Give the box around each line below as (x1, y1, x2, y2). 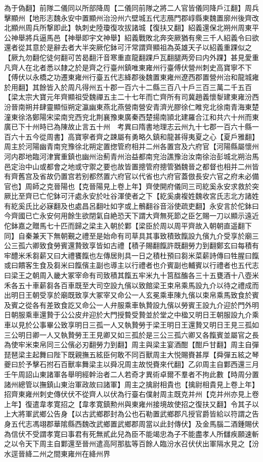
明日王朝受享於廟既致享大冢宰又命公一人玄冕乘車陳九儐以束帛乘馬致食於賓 (11, 290, 259, 300)
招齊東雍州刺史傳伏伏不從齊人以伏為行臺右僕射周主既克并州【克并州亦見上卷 (4, 389, 259, 399)
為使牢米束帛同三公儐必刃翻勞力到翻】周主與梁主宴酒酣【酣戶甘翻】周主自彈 (4, 339, 259, 350)
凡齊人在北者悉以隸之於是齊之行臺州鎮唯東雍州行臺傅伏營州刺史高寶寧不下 (4, 62, 252, 72)
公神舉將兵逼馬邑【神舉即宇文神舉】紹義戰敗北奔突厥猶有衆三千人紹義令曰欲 (4, 32, 259, 42)
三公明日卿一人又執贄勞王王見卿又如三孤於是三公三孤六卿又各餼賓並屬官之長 (4, 329, 259, 340)
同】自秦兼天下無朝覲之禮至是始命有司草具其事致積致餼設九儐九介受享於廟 (4, 230, 252, 241)
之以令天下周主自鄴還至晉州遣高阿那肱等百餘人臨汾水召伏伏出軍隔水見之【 (4, 438, 252, 449)
